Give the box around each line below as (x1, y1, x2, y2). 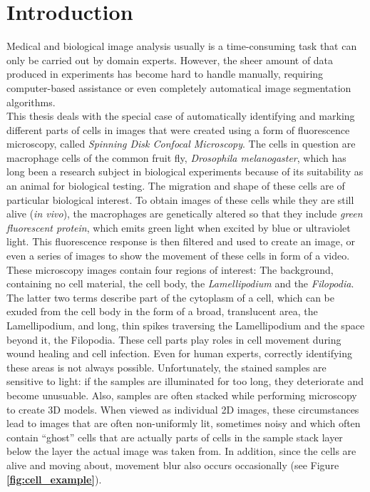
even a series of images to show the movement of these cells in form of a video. (6, 248, 350, 263)
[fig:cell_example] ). (6, 471, 102, 486)
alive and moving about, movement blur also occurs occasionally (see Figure (6, 457, 339, 472)
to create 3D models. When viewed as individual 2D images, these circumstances (6, 401, 359, 416)
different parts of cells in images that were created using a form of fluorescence (6, 122, 350, 137)
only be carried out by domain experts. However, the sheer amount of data (6, 52, 334, 67)
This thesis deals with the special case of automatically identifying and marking (6, 108, 355, 123)
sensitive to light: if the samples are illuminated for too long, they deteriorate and (6, 374, 364, 389)
